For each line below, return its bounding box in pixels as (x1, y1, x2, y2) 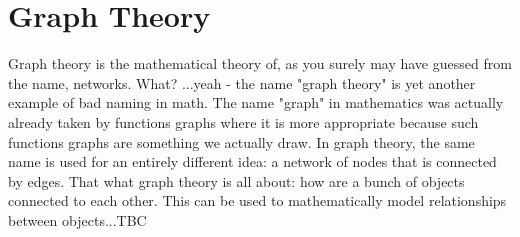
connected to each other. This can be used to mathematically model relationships (8, 190, 507, 211)
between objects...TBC (8, 209, 147, 230)
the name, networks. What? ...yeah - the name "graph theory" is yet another (8, 72, 476, 93)
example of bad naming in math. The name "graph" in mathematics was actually (8, 92, 504, 113)
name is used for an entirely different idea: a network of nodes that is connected (8, 151, 497, 172)
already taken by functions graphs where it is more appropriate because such (8, 111, 479, 132)
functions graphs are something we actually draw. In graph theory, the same (8, 131, 475, 152)
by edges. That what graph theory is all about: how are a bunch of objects (8, 170, 465, 191)
